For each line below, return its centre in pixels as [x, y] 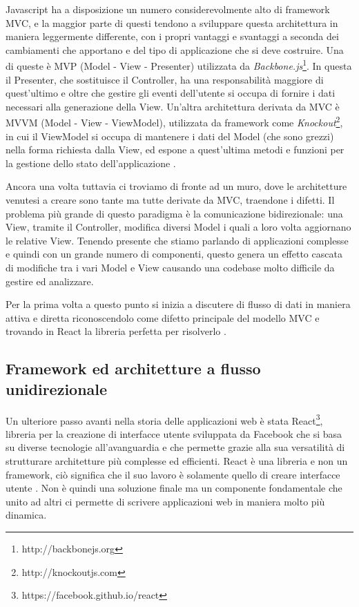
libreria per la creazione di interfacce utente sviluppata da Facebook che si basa [174, 433]
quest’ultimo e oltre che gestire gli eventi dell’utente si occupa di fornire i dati [171, 93]
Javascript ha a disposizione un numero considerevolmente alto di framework [168, 9]
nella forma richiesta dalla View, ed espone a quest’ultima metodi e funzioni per [175, 150]
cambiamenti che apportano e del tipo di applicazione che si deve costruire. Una [175, 49]
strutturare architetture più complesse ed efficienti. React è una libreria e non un [177, 461]
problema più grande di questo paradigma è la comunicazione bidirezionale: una [174, 213]
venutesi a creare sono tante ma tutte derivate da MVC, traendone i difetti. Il [170, 200]
